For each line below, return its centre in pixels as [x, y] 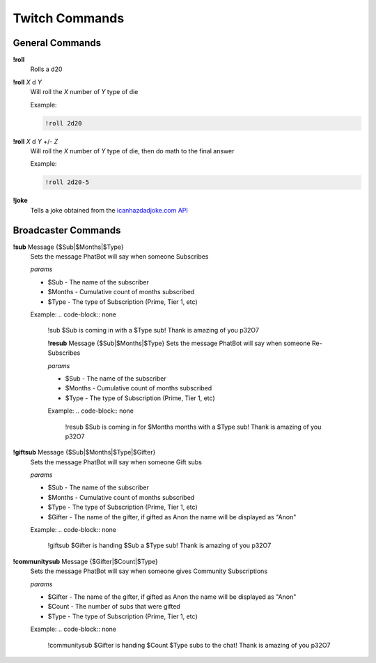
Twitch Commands [69, 18]
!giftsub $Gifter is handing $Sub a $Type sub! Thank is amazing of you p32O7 [159, 546]
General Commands [57, 43]
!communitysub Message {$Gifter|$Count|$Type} [85, 561]
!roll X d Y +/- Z [36, 141]
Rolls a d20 [46, 69]
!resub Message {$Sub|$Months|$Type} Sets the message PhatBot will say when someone [179, 343]
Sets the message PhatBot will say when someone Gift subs [116, 462]
